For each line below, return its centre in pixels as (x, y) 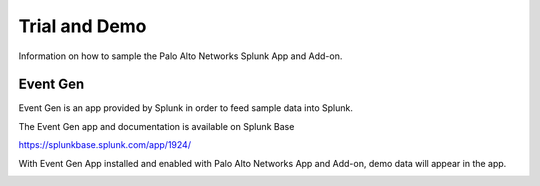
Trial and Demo (82, 26)
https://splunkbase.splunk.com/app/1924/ (105, 145)
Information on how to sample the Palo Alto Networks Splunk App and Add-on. (180, 56)
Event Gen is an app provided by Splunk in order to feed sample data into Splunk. (186, 108)
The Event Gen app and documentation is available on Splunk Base (156, 126)
